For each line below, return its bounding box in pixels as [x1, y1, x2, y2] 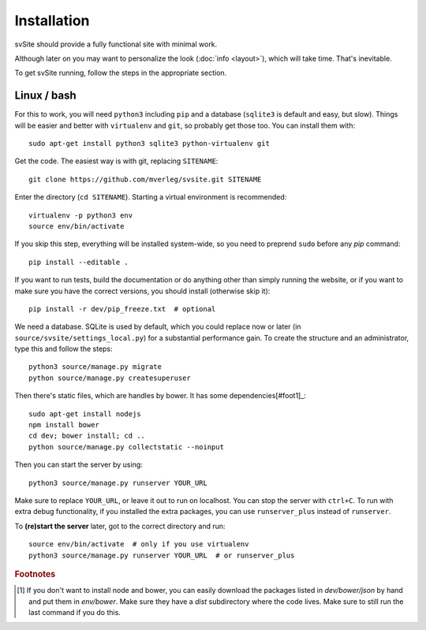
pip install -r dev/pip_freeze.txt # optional [28, 304, 216, 313]
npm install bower [28, 420, 100, 430]
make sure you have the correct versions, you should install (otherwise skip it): [14, 286, 271, 296]
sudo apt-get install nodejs [28, 409, 141, 418]
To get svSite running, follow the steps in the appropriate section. [14, 68, 227, 78]
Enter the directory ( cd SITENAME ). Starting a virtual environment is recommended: [14, 192, 287, 202]
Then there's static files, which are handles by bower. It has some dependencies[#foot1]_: [14, 391, 307, 401]
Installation [14, 12, 90, 29]
